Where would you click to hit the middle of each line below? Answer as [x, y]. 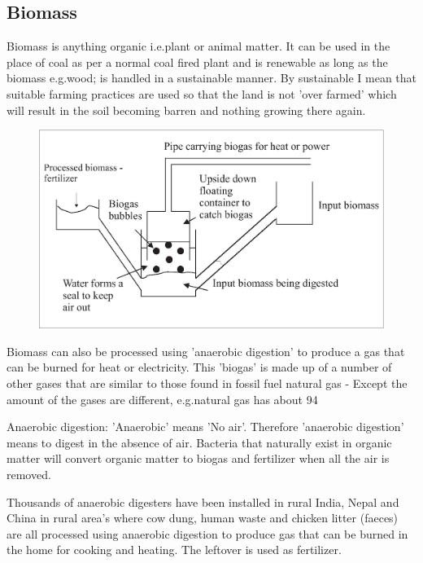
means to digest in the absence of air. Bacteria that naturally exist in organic [199, 442]
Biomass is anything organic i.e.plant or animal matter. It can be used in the [198, 46]
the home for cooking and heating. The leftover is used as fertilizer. [174, 550]
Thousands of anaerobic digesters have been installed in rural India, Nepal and [203, 501]
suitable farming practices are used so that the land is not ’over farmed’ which [202, 93]
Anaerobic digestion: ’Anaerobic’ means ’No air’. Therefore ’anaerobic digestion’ [205, 427]
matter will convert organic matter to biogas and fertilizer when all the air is [198, 458]
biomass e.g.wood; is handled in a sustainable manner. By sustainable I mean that [211, 78]
